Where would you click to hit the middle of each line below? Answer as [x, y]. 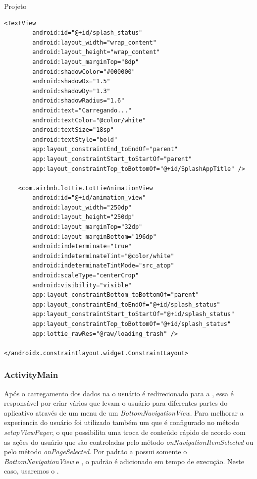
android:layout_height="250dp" [84, 217]
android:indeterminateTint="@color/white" [103, 256]
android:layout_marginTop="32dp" [87, 227]
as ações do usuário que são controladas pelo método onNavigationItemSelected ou [129, 442]
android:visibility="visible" [82, 285]
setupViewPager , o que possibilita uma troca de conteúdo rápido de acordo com [125, 432]
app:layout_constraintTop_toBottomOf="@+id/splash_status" [132, 324]
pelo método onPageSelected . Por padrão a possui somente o [96, 452]
